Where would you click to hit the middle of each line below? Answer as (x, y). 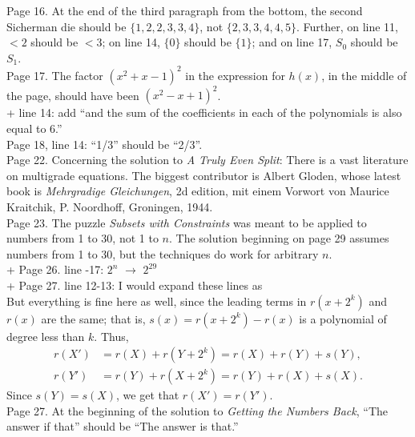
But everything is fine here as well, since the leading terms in (157, 301)
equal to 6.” (34, 128)
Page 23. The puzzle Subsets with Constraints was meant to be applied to (187, 222)
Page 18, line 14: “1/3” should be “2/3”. (105, 144)
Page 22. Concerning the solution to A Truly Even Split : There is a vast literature (207, 160)
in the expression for (235, 75)
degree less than (46, 336)
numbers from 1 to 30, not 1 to (83, 238)
